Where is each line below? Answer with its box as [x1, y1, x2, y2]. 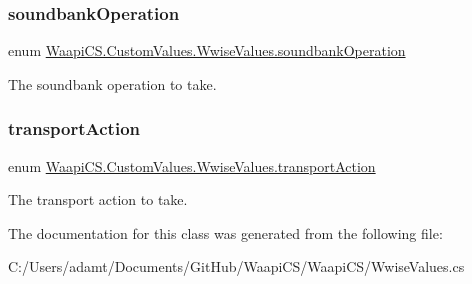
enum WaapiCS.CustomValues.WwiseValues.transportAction [8, 155, 376, 176]
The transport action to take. [8, 189, 188, 210]
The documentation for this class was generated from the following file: [8, 222, 443, 243]
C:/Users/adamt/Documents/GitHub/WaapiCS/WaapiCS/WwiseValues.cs [8, 256, 465, 277]
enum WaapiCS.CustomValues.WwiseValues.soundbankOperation [8, 40, 406, 61]
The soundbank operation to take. [8, 73, 217, 94]
